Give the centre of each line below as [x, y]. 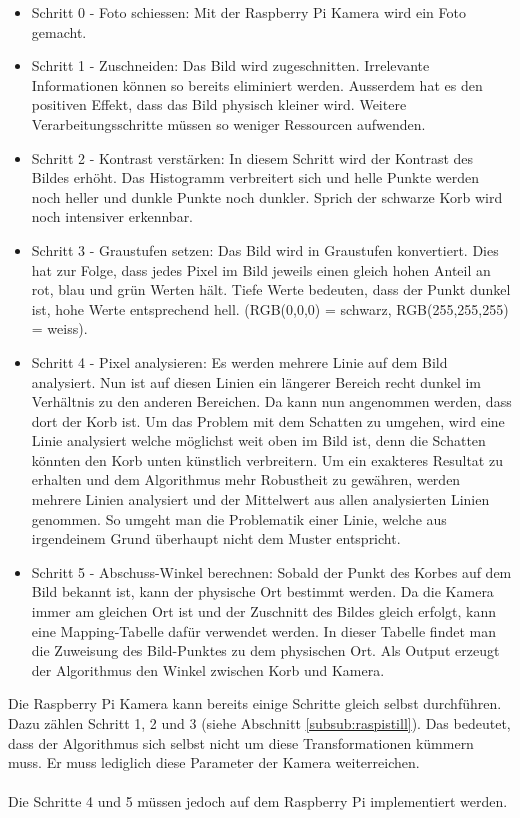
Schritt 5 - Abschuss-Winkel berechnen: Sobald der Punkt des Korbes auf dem [271, 571]
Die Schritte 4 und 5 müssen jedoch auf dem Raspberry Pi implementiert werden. [258, 801]
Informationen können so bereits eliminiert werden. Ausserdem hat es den [257, 84]
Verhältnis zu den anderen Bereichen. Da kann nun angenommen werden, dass [271, 401]
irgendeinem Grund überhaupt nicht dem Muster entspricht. [216, 538]
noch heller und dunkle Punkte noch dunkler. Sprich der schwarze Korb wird [267, 196]
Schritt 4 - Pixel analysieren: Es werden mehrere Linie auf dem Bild [239, 361]
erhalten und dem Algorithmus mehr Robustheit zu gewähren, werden [246, 479]
